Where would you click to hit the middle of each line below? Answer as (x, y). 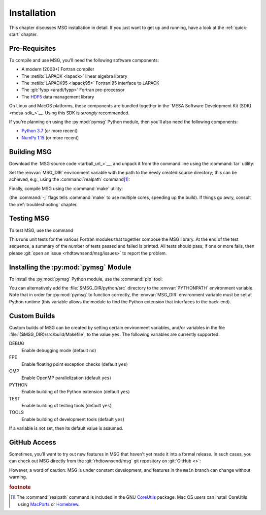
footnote (20, 487)
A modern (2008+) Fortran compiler (58, 69)
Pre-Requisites (33, 48)
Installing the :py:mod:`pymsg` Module (70, 267)
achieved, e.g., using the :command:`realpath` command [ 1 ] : (69, 179)
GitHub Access (33, 442)
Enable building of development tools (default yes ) (73, 419)
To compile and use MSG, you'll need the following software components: (84, 60)
